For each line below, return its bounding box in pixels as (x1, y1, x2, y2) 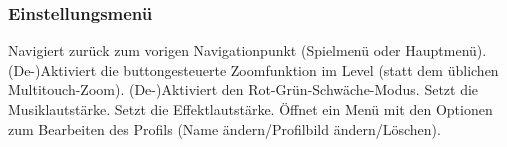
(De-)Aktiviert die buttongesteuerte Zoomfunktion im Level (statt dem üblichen (8, 59, 499, 80)
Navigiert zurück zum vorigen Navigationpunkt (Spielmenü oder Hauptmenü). (8, 40, 487, 61)
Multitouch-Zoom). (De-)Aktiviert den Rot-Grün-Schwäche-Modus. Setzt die (8, 79, 479, 100)
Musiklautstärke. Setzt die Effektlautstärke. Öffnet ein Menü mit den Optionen (8, 99, 493, 119)
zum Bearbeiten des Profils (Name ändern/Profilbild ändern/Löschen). (8, 118, 441, 139)
